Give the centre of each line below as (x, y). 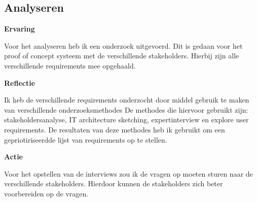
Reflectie (20, 82)
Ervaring (20, 29)
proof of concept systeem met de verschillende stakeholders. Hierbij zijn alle (122, 56)
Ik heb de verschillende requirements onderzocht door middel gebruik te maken (127, 100)
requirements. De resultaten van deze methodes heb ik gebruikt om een (115, 129)
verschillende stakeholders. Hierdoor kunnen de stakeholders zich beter (114, 183)
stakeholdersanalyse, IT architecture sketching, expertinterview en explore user (126, 120)
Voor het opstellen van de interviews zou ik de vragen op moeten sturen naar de (128, 173)
